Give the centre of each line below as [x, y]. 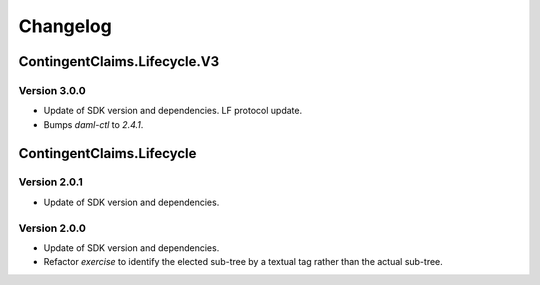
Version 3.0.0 [52, 90]
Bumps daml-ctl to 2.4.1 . [93, 124]
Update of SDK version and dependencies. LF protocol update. [173, 111]
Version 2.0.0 [52, 228]
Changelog [65, 26]
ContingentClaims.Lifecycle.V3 [119, 61]
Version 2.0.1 [51, 182]
